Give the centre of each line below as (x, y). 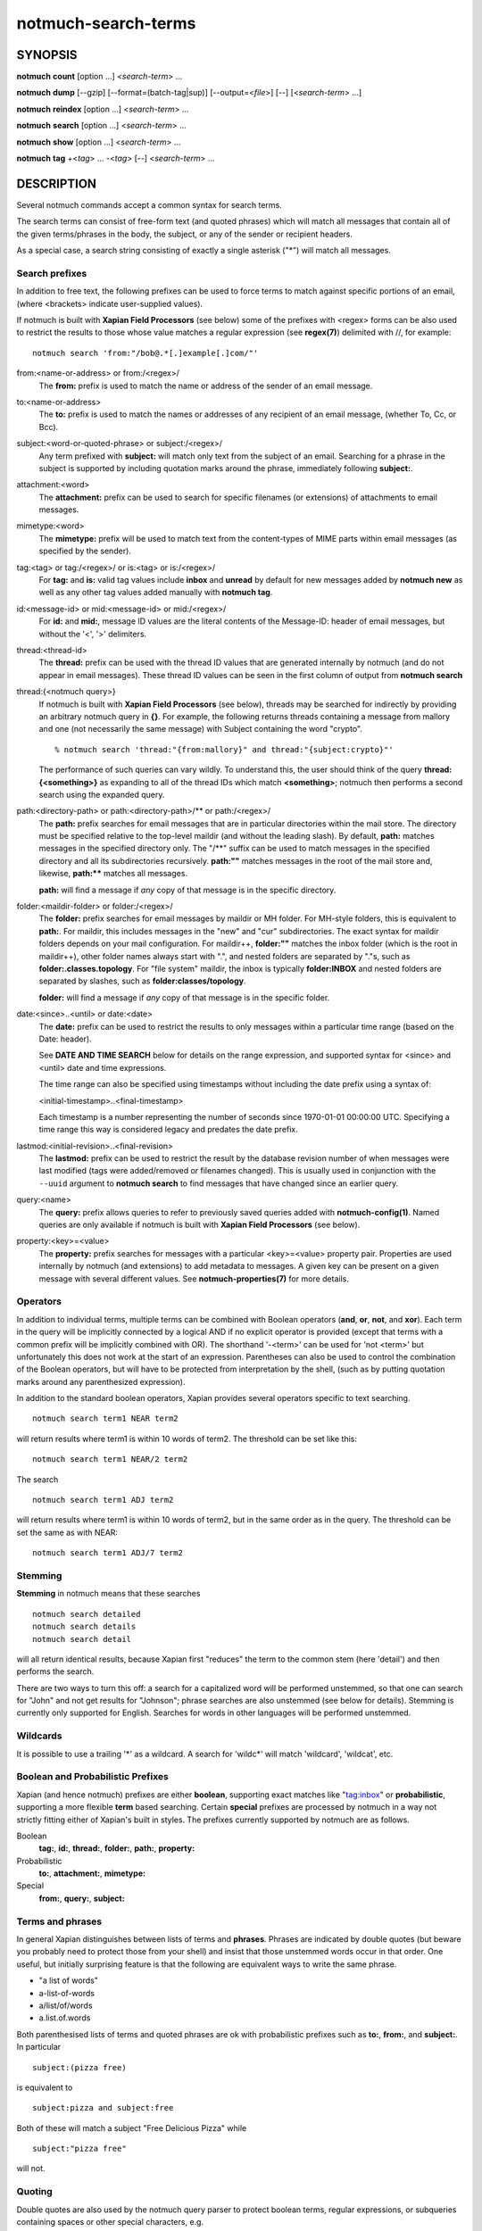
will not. (31, 2169)
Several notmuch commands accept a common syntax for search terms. (150, 204)
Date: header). (66, 1039)
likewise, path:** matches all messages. (113, 874)
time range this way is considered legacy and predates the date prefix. (168, 1130)
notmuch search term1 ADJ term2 (103, 1500)
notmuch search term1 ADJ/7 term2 (108, 1553)
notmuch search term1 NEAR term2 (105, 1418)
